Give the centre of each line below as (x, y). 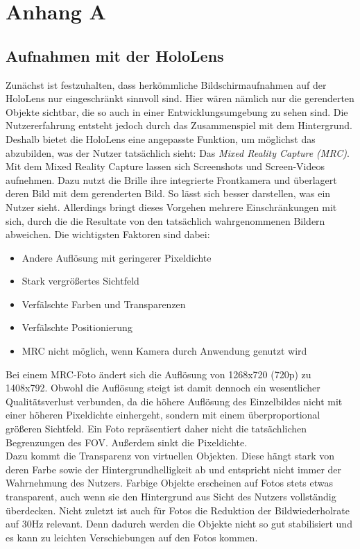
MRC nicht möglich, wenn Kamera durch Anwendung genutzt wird (164, 351)
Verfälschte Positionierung (77, 327)
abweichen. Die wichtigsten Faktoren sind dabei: (108, 234)
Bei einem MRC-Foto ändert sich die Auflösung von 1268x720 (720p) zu (158, 374)
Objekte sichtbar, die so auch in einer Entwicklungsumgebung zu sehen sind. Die (177, 111)
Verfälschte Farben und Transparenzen (104, 304)
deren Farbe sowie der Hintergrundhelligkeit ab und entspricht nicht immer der (174, 469)
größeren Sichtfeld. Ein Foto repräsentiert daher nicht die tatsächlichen (156, 429)
